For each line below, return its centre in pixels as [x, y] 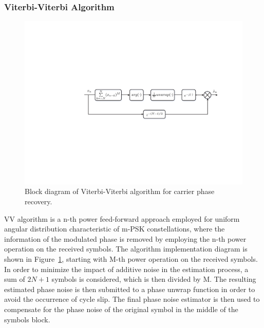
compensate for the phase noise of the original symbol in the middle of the [121, 309]
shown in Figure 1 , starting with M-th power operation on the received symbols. [131, 258]
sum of [15, 279]
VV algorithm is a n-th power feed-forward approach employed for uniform [122, 218]
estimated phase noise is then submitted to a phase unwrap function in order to [130, 289]
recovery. [39, 201]
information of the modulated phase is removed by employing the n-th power [125, 238]
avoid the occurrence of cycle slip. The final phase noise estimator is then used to [132, 299]
